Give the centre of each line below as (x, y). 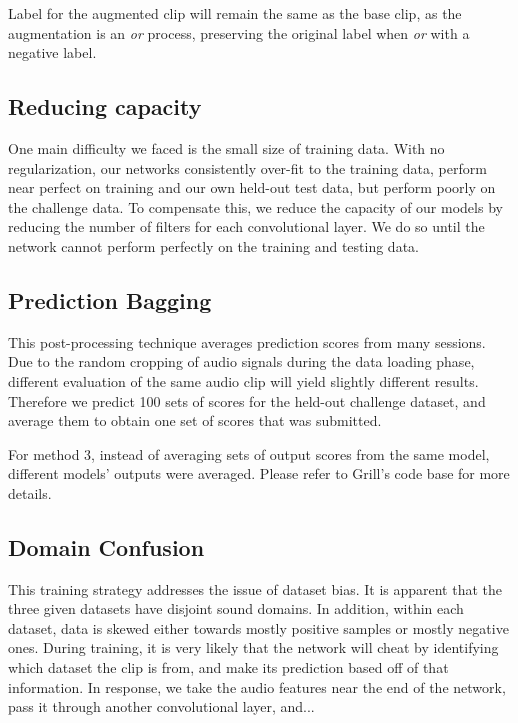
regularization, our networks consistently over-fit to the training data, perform (247, 167)
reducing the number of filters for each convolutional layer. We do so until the (246, 226)
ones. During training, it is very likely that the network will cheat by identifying (253, 647)
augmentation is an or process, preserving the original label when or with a (239, 32)
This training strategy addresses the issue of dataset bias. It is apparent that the (255, 588)
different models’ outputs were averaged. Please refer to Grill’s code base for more (259, 473)
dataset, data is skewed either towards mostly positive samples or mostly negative (258, 627)
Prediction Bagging (110, 299)
